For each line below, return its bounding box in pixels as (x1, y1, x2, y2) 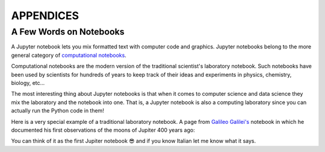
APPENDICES (11, 9, 79, 22)
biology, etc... (11, 79, 45, 86)
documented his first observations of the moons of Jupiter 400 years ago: (11, 126, 195, 133)
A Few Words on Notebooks (11, 26, 125, 37)
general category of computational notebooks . (11, 51, 126, 59)
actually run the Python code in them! (11, 107, 105, 114)
